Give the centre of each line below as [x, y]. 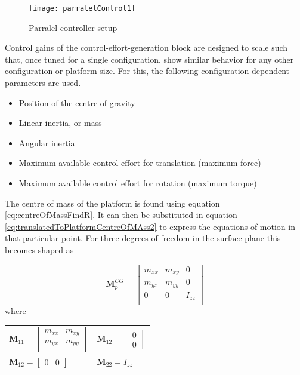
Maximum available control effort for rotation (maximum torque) [138, 183]
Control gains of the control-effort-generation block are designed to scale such [146, 47]
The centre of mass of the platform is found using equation [112, 203]
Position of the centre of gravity [77, 102]
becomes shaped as [39, 249]
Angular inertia [47, 142]
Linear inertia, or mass [60, 123]
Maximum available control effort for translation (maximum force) [140, 163]
